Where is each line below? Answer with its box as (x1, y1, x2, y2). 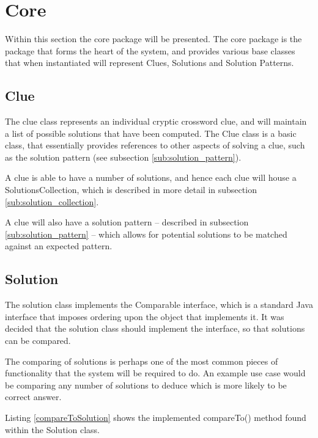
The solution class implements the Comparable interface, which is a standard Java (5, 298, 313, 311)
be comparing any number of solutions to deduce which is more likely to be (5, 378, 287, 391)
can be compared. (5, 334, 71, 347)
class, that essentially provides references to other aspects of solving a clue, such (5, 139, 305, 151)
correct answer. (5, 390, 62, 403)
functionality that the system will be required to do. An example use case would (5, 367, 306, 379)
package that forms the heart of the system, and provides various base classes (5, 44, 295, 57)
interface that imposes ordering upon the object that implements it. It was (5, 310, 284, 323)
